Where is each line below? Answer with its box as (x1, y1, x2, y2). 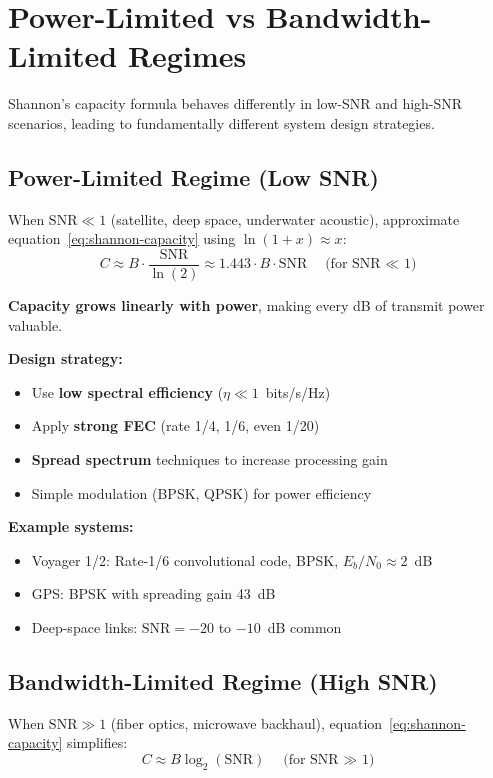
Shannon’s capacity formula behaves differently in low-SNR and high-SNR (8, 93, 463, 114)
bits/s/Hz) (265, 381, 331, 402)
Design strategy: (8, 348, 123, 369)
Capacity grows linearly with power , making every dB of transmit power (8, 294, 485, 315)
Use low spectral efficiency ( (31, 381, 224, 402)
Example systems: (8, 516, 134, 537)
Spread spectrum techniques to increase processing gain (31, 448, 388, 469)
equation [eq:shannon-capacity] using (8, 228, 236, 249)
